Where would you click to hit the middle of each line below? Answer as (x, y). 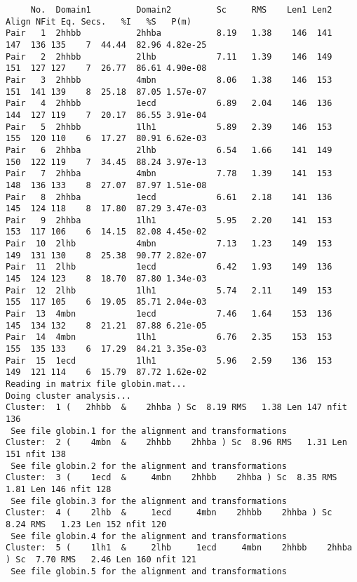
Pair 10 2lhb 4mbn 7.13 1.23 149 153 (169, 244)
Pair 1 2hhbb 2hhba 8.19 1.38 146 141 (169, 33)
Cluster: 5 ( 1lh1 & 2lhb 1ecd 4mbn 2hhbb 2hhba (179, 548)
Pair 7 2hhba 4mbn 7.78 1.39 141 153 (169, 174)
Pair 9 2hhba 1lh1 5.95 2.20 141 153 (169, 220)
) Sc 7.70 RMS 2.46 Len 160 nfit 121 (101, 559)
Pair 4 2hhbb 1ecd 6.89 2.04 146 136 (169, 104)
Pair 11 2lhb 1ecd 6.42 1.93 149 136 (169, 267)
